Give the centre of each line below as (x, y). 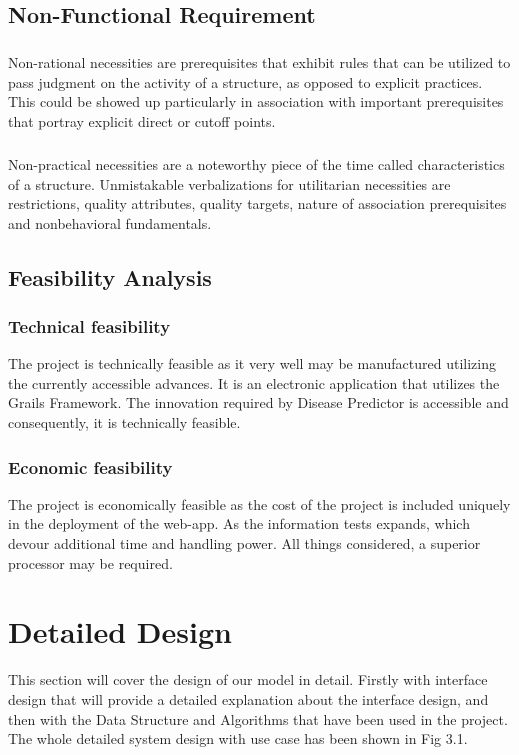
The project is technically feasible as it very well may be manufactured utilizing (252, 363)
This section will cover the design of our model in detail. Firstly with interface (248, 679)
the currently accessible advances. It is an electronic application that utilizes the (254, 382)
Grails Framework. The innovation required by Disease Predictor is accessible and (258, 402)
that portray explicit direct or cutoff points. (142, 120)
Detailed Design (120, 631)
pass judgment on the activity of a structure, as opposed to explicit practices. (245, 81)
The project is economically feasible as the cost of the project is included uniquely (259, 503)
